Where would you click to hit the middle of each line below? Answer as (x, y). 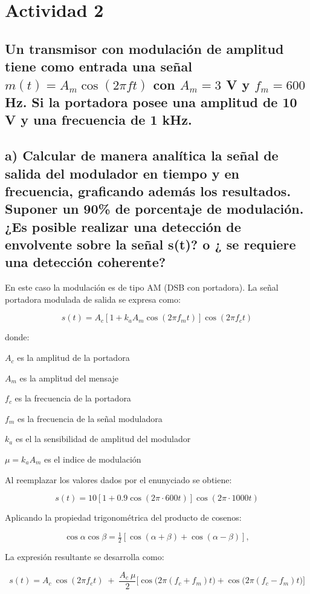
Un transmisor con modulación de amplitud (144, 48)
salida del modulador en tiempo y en (122, 173)
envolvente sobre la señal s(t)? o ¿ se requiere (150, 244)
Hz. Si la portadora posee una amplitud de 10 (151, 101)
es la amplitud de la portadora (73, 358)
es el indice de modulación (92, 459)
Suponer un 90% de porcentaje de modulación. (154, 209)
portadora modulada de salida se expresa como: (93, 299)
